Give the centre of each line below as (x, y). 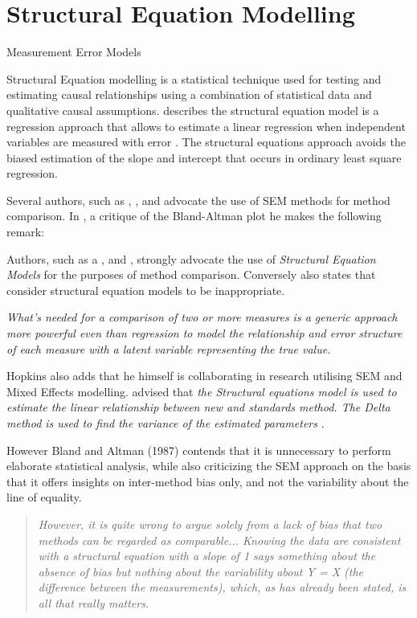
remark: (26, 232)
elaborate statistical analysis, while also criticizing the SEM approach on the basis (209, 466)
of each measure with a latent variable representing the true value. (169, 348)
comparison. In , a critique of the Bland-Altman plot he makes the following (194, 216)
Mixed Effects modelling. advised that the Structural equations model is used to (202, 391)
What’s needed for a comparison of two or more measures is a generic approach (202, 317)
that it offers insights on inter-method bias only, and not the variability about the (208, 481)
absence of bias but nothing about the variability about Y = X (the (201, 571)
